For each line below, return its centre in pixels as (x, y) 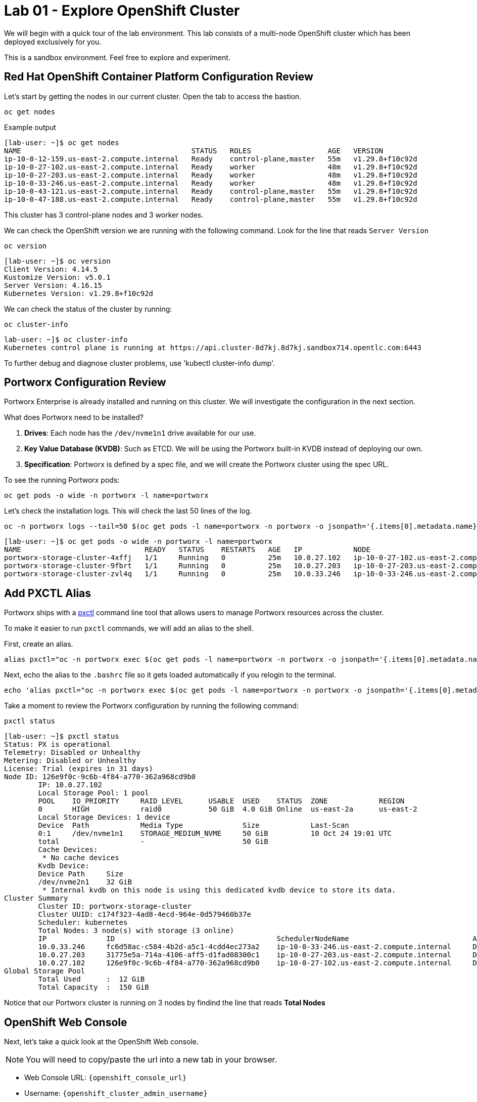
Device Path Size (81, 874)
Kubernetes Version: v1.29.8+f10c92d (79, 293)
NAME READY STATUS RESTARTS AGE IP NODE (187, 550)
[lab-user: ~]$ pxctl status (62, 736)
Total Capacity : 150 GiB (93, 987)
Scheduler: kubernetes (83, 923)
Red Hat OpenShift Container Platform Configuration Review (159, 77)
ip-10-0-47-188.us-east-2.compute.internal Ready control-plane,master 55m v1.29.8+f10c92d (211, 199)
